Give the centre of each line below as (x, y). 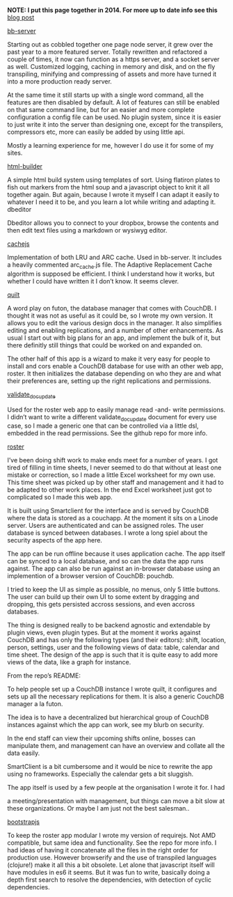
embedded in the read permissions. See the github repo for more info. (107, 433)
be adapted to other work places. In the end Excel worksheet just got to (110, 490)
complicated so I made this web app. (60, 497)
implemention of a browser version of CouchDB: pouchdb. (91, 576)
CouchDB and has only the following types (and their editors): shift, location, (116, 640)
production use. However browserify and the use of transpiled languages (112, 858)
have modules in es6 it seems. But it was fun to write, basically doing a (109, 873)
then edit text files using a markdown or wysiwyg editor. (87, 230)
